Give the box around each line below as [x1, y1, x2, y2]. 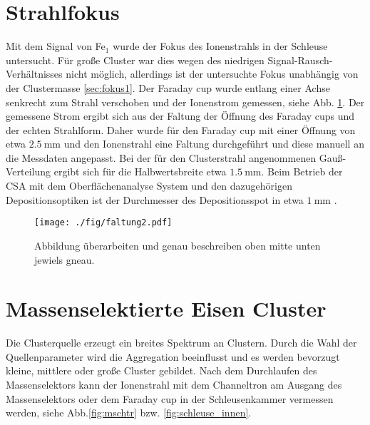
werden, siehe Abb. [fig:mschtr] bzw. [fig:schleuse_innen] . [6, 405, 252, 420]
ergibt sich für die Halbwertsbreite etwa [53, 164, 227, 179]
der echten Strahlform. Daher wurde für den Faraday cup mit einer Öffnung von [6, 122, 356, 137]
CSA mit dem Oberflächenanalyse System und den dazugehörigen [6, 178, 292, 193]
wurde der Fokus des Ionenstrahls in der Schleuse [113, 39, 328, 53]
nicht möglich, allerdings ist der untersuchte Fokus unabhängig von [66, 66, 359, 81]
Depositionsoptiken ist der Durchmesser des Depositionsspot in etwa [6, 192, 304, 207]
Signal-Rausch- [267, 52, 333, 67]
